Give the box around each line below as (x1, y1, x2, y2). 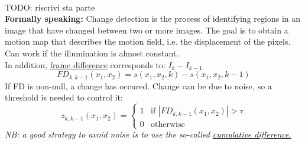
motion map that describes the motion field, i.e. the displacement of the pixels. (5, 35, 291, 48)
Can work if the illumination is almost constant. (5, 46, 179, 59)
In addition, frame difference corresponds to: (5, 58, 166, 71)
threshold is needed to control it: (5, 91, 123, 103)
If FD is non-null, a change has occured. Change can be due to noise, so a (5, 79, 272, 92)
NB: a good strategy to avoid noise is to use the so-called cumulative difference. (5, 128, 291, 140)
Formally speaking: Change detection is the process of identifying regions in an (5, 12, 300, 25)
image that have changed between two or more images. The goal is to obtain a (5, 24, 288, 36)
